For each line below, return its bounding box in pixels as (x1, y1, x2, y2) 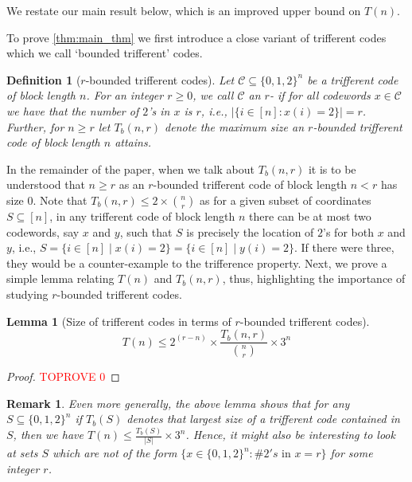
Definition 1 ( (6, 71, 81, 88)
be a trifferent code (307, 71, 398, 88)
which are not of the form (52, 445, 177, 461)
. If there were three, (293, 239, 395, 256)
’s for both (323, 223, 374, 240)
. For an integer (86, 87, 164, 104)
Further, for (6, 118, 64, 135)
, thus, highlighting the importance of (222, 270, 406, 287)
